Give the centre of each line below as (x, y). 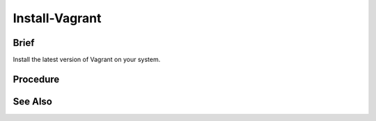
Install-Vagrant (57, 18)
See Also (32, 101)
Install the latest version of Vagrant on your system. (87, 60)
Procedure (36, 79)
